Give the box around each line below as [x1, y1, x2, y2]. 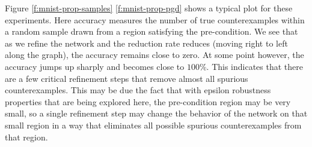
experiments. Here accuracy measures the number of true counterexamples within [5, 13, 305, 26]
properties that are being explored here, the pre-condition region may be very [5, 95, 291, 108]
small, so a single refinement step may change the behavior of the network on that [5, 107, 308, 120]
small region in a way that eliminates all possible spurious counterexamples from [5, 118, 302, 131]
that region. [5, 130, 48, 143]
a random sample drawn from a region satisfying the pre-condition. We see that [5, 25, 298, 38]
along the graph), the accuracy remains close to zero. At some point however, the [5, 48, 304, 61]
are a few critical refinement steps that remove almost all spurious [5, 72, 248, 84]
